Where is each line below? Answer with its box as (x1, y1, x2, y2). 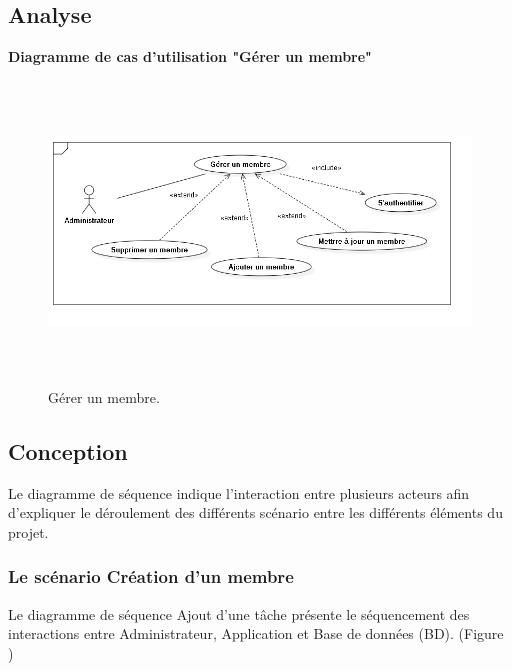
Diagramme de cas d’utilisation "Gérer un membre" (8, 46, 372, 67)
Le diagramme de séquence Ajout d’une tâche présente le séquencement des (8, 603, 470, 624)
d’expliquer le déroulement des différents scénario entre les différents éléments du (8, 502, 503, 523)
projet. (8, 521, 49, 542)
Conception (8, 435, 128, 466)
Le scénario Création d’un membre (8, 564, 294, 589)
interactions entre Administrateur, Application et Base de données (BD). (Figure (8, 623, 504, 644)
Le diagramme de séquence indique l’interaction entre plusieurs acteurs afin (8, 482, 470, 503)
